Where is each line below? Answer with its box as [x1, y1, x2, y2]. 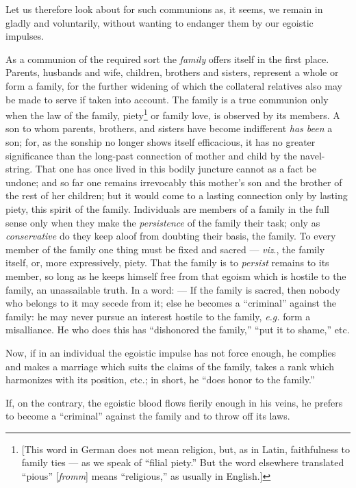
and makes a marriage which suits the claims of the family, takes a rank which [5, 359, 334, 373]
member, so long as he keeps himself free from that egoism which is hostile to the [5, 268, 346, 283]
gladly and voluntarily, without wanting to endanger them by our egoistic [5, 15, 314, 29]
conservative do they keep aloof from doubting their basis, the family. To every [5, 229, 336, 243]
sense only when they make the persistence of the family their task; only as [5, 215, 320, 229]
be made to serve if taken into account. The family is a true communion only [5, 92, 329, 106]
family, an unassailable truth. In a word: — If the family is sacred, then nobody [5, 282, 340, 296]
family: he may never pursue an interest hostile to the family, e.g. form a [5, 309, 311, 323]
